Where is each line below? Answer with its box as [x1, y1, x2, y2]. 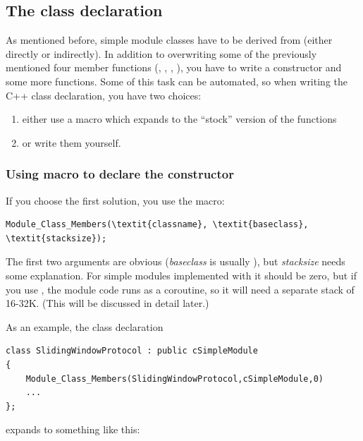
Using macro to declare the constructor [6, 165, 234, 183]
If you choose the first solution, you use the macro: [6, 193, 225, 207]
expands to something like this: [6, 422, 140, 437]
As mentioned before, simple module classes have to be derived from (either [6, 32, 333, 47]
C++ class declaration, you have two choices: [6, 87, 202, 102]
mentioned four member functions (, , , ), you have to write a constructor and [6, 60, 342, 75]
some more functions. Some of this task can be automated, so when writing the [6, 73, 347, 88]
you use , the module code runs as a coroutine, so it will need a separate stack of [6, 282, 355, 296]
